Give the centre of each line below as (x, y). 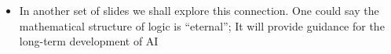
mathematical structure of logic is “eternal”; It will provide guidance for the (202, 25)
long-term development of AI (89, 41)
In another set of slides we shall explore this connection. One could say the (199, 10)
